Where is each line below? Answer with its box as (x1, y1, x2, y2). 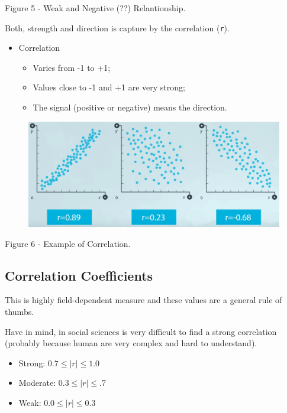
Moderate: (18, 376, 56, 389)
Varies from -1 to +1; (33, 61, 111, 73)
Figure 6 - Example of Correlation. (5, 237, 131, 249)
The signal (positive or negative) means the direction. (33, 101, 227, 113)
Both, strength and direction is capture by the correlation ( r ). (5, 21, 230, 34)
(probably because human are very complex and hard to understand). (5, 337, 257, 349)
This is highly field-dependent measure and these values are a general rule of (5, 294, 282, 306)
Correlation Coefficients (5, 266, 153, 284)
